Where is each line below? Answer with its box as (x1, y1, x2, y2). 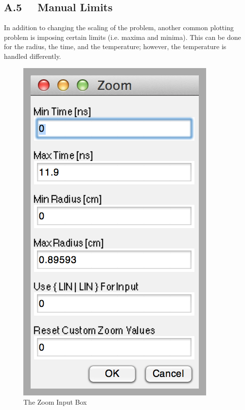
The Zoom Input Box (23, 397, 87, 407)
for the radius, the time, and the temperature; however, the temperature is (4, 41, 227, 52)
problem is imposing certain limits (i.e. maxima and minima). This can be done (4, 32, 241, 42)
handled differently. (4, 51, 61, 61)
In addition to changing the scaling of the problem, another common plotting (4, 22, 234, 33)
